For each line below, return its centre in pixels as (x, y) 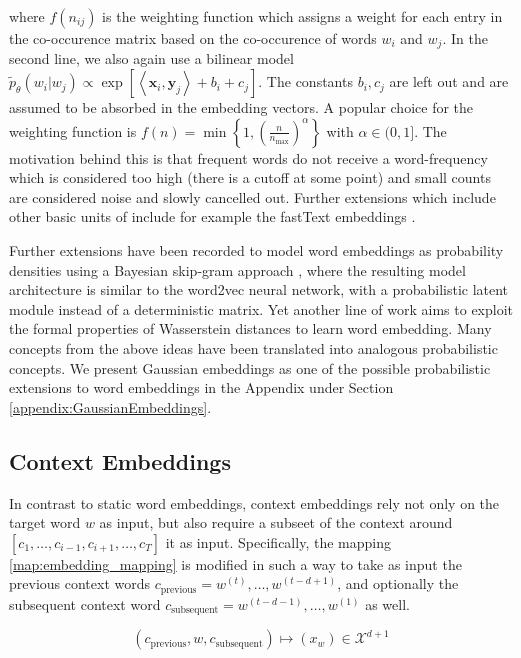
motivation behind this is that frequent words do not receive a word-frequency (248, 157)
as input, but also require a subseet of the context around (276, 522)
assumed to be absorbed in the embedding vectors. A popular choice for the (241, 107)
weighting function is (73, 130)
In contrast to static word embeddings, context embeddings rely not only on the (254, 502)
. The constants (305, 81)
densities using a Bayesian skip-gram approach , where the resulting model (237, 269)
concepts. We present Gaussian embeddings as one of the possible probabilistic (250, 367)
